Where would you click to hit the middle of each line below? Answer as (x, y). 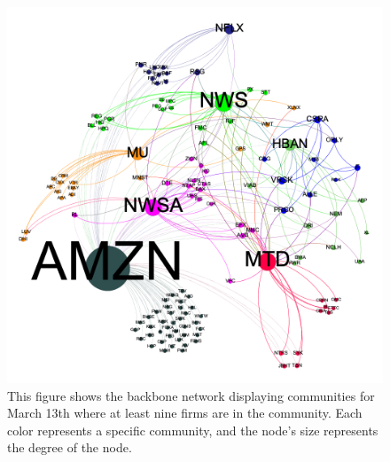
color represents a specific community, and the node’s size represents (193, 430)
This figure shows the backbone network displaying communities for (191, 395)
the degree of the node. (70, 447)
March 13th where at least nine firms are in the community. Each (185, 413)
